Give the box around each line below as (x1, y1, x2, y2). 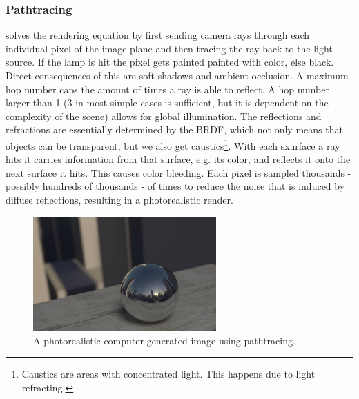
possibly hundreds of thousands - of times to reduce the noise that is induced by (6, 179, 345, 193)
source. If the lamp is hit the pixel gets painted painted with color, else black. (6, 55, 334, 69)
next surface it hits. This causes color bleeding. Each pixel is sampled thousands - (6, 165, 351, 179)
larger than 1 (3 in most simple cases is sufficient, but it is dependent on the (6, 95, 329, 110)
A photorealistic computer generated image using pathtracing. (33, 333, 295, 347)
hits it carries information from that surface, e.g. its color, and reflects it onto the (6, 152, 351, 166)
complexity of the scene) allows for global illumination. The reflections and (6, 108, 322, 123)
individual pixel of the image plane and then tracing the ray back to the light (6, 41, 333, 55)
